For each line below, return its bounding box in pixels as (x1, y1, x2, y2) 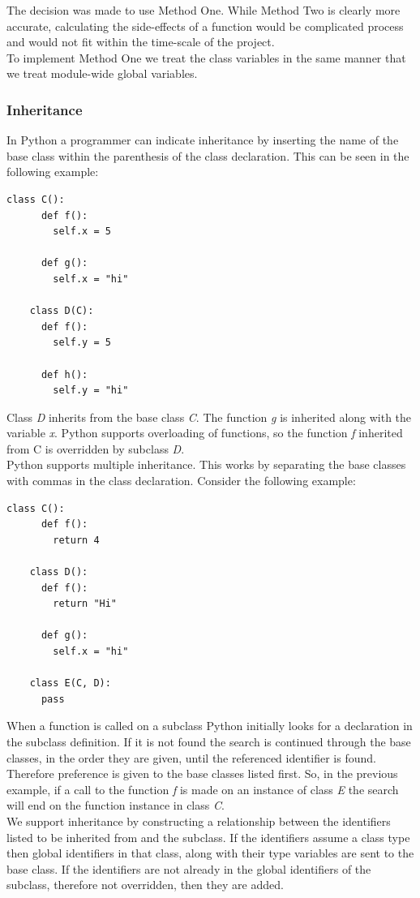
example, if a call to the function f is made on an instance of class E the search (6, 780, 399, 797)
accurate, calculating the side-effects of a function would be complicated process (6, 17, 404, 34)
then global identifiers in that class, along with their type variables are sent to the (6, 844, 414, 861)
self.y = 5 (53, 337, 111, 349)
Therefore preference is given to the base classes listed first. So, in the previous (6, 765, 398, 782)
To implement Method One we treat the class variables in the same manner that (6, 49, 406, 66)
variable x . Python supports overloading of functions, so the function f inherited (6, 424, 403, 441)
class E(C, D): (29, 677, 111, 690)
